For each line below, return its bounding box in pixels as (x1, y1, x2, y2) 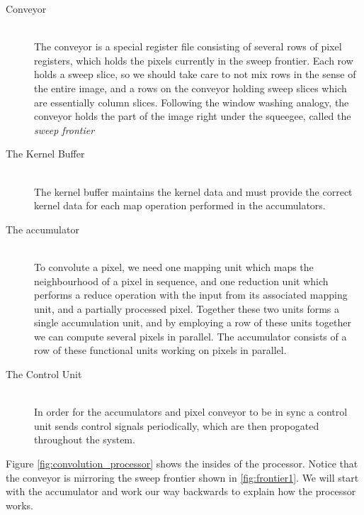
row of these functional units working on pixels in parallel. (34, 343, 287, 358)
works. (6, 497, 34, 512)
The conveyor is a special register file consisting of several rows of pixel (34, 39, 342, 54)
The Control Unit (6, 367, 82, 382)
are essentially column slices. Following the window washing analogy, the (34, 94, 349, 109)
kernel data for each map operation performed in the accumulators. (34, 198, 326, 213)
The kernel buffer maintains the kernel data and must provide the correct (34, 184, 353, 199)
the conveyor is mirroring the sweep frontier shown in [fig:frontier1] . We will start (6, 470, 359, 484)
